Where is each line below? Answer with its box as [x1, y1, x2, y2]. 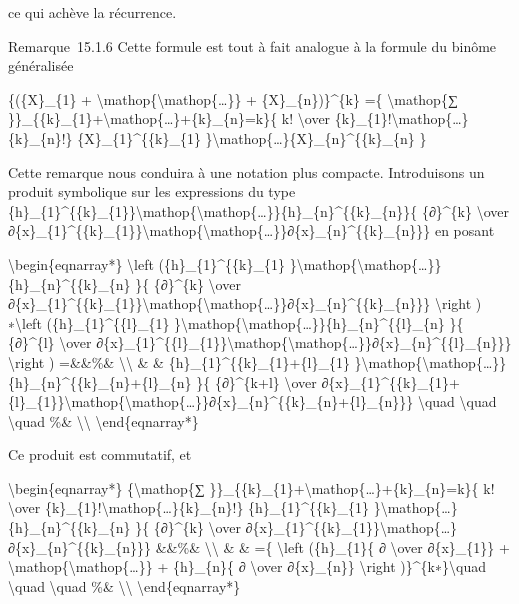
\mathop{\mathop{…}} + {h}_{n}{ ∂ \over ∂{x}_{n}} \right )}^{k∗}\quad [8, 556, 486, 577]
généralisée [8, 55, 74, 76]
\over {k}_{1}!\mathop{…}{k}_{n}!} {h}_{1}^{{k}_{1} [8, 497, 370, 518]
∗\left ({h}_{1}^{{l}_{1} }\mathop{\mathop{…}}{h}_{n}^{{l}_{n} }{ [8, 312, 464, 333]
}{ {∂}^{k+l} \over [196, 371, 317, 392]
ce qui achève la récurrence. [8, 2, 177, 22]
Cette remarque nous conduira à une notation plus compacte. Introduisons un [8, 161, 485, 182]
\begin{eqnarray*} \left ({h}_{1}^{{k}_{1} [8, 253, 286, 274]
